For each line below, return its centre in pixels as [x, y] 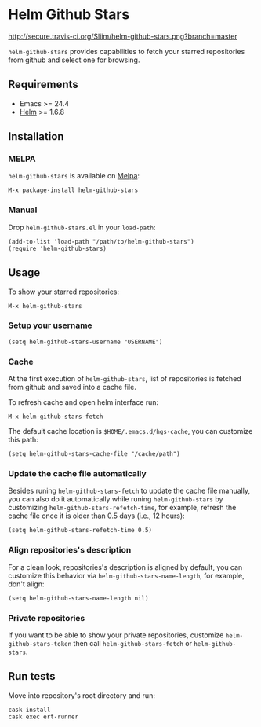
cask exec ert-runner [43, 717]
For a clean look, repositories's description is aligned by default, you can [125, 567]
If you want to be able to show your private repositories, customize [116, 635]
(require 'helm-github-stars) [58, 248]
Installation [36, 136]
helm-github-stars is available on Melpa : [74, 176]
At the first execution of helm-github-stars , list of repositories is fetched [125, 379]
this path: [24, 440]
